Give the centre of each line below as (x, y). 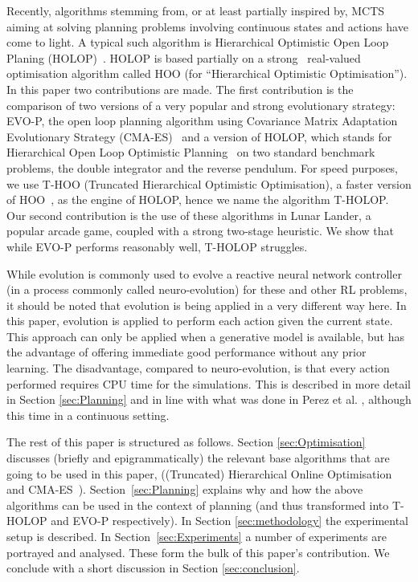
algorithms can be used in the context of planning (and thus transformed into (198, 505)
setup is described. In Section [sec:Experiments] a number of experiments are (197, 536)
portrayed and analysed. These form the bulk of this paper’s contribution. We (198, 552)
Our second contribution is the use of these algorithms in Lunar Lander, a (189, 215)
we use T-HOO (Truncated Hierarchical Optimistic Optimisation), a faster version (209, 183)
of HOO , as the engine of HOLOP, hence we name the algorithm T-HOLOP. (198, 199)
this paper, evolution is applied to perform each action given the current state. (200, 321)
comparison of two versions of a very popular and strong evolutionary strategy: (201, 105)
